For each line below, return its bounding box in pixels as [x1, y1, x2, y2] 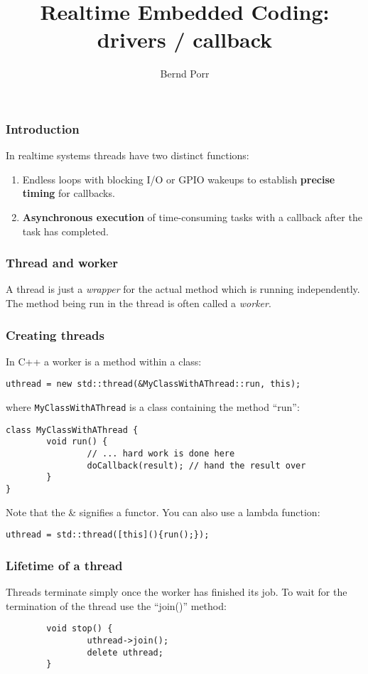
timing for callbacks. [22, 186, 115, 200]
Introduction [6, 119, 80, 137]
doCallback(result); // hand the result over [87, 460, 306, 471]
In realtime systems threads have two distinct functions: [6, 148, 249, 163]
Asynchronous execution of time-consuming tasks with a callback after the [22, 209, 362, 224]
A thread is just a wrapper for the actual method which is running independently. [6, 282, 360, 296]
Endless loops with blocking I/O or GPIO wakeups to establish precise [22, 171, 335, 186]
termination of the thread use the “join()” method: [6, 598, 227, 613]
